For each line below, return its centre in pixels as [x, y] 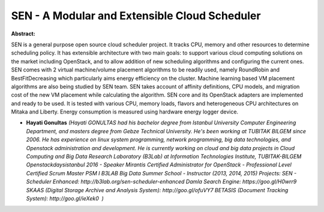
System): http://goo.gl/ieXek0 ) [65, 198]
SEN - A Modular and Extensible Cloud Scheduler [136, 16]
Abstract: [23, 34]
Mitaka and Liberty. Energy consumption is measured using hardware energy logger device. [125, 112]
